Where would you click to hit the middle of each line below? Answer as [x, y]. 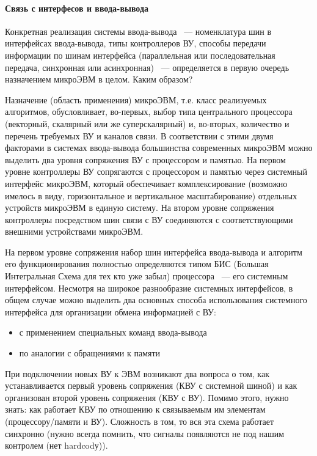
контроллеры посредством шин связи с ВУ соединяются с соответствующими [149, 219]
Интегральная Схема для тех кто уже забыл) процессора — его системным [147, 276]
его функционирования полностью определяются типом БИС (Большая [137, 264]
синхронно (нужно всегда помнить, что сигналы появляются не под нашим [145, 433]
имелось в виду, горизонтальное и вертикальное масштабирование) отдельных [151, 195]
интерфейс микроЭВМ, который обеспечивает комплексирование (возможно [146, 183]
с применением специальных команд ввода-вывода [113, 332]
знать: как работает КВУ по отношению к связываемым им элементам [135, 409]
